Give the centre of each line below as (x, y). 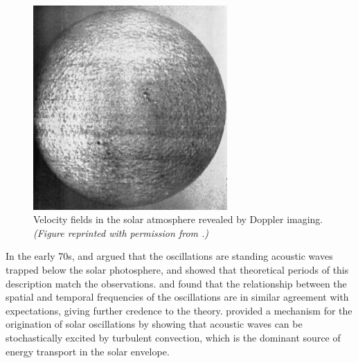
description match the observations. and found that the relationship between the (176, 283)
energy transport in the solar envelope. (88, 351)
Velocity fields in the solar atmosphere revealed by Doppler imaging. (178, 219)
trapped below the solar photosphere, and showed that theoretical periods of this (177, 269)
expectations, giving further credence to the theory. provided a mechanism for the (179, 310)
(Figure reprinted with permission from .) (121, 232)
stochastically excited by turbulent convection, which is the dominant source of (173, 337)
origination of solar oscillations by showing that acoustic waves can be (154, 324)
